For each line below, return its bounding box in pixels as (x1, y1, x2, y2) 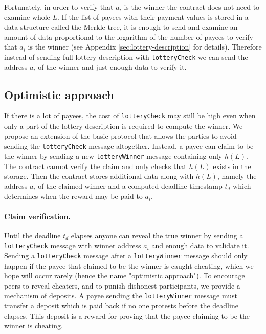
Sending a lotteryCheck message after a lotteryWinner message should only (4, 250, 248, 260)
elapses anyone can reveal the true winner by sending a (71, 230, 243, 241)
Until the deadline (4, 230, 61, 241)
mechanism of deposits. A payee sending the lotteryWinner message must (4, 290, 237, 301)
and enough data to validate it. (151, 240, 249, 251)
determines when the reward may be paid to (4, 190, 143, 201)
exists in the (213, 160, 251, 171)
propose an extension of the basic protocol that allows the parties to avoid (4, 130, 237, 141)
